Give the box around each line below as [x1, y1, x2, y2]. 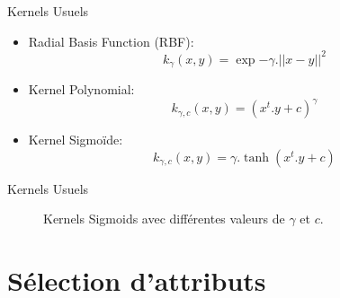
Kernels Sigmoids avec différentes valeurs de [43, 209, 285, 228]
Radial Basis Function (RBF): [28, 31, 194, 50]
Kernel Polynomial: [28, 80, 135, 99]
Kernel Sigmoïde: [28, 130, 123, 149]
